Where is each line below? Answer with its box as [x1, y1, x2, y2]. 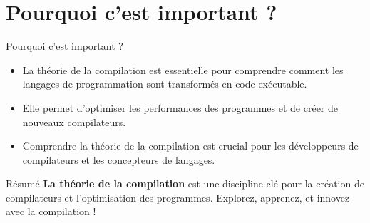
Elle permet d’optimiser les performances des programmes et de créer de [22, 100, 339, 115]
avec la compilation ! [6, 204, 96, 219]
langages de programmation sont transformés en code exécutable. [22, 76, 307, 91]
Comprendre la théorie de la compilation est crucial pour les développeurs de [22, 138, 359, 153]
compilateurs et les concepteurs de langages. [22, 152, 215, 167]
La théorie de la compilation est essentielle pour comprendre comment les [22, 62, 344, 77]
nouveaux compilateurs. [22, 114, 126, 129]
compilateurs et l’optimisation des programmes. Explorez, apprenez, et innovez [6, 190, 350, 204]
